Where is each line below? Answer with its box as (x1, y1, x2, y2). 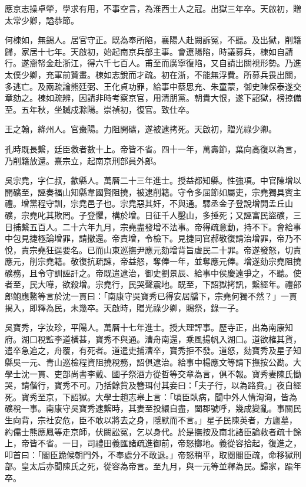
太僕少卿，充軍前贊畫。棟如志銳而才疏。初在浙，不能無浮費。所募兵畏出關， (5, 68, 301, 80)
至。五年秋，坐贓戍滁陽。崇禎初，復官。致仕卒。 (5, 103, 194, 115)
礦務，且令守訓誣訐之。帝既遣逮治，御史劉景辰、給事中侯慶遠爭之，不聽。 (5, 266, 293, 279)
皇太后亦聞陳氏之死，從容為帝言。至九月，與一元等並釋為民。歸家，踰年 (21, 460, 301, 472)
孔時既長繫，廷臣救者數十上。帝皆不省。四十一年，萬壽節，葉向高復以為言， (5, 142, 301, 155)
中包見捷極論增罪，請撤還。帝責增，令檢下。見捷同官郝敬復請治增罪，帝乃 (5, 232, 293, 244)
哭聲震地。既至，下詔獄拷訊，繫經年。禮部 (136, 278, 301, 290)
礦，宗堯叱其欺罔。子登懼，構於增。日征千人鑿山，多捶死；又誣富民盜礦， (5, 208, 293, 221)
